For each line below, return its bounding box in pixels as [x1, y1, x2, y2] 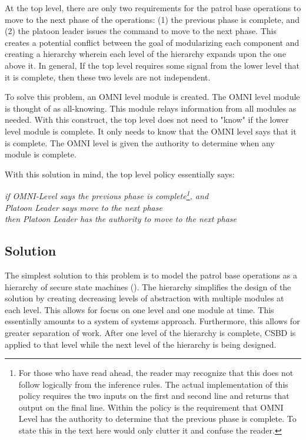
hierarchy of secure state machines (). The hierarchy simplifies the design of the [5, 280, 291, 293]
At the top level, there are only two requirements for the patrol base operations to [5, 2, 301, 14]
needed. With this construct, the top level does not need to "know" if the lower [5, 113, 289, 126]
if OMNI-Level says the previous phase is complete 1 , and [5, 188, 209, 201]
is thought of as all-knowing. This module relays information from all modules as [5, 102, 297, 114]
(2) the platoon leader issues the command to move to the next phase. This [5, 25, 277, 37]
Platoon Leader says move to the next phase [5, 201, 162, 213]
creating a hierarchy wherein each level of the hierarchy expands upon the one [5, 48, 286, 60]
